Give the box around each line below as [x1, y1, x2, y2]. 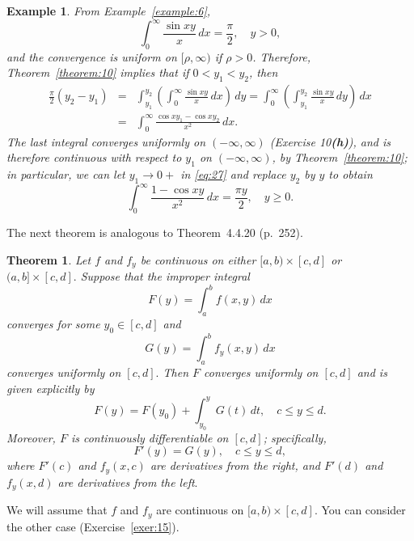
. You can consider [314, 501, 406, 518]
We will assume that [6, 501, 108, 518]
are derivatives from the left [57, 473, 195, 490]
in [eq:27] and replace [180, 166, 286, 183]
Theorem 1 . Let [6, 251, 91, 268]
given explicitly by [6, 379, 95, 396]
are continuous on [156, 501, 244, 518]
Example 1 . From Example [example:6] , [6, 2, 210, 19]
